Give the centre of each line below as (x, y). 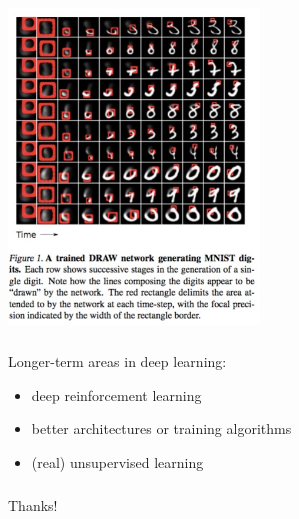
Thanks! (33, 504)
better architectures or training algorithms (161, 428)
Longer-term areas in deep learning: (117, 361)
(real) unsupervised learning (117, 461)
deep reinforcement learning (116, 394)
